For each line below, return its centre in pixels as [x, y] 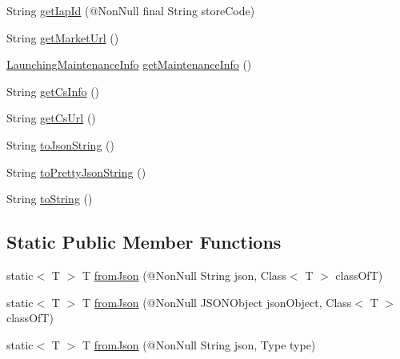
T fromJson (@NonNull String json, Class [184, 275]
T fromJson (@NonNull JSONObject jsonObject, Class [217, 302]
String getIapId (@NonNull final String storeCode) [131, 10]
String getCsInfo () [53, 91]
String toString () [50, 199]
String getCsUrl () [51, 118]
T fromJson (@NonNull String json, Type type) [199, 344]
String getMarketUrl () [63, 37]
